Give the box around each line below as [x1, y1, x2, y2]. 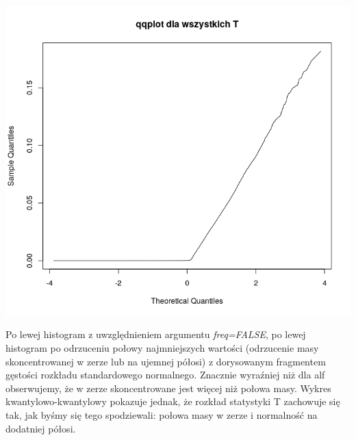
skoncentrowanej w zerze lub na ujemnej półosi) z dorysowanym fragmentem [5, 354, 326, 368]
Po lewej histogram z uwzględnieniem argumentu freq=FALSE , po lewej [5, 327, 306, 341]
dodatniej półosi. [5, 421, 76, 435]
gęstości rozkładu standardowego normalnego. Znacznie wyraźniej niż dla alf [5, 367, 325, 382]
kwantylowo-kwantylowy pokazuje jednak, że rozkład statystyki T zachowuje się [5, 394, 340, 409]
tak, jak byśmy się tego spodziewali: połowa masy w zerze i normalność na [5, 407, 318, 422]
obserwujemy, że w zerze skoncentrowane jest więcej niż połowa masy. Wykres [5, 380, 331, 395]
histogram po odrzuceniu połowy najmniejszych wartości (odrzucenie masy [5, 340, 319, 354]
